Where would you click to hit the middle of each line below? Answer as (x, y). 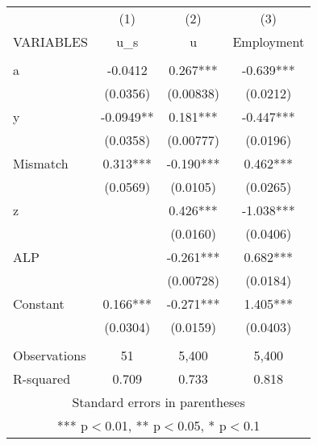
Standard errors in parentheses (158, 402)
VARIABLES (50, 42)
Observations (50, 355)
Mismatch (41, 163)
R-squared (42, 378)
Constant (39, 304)
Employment (269, 42)
